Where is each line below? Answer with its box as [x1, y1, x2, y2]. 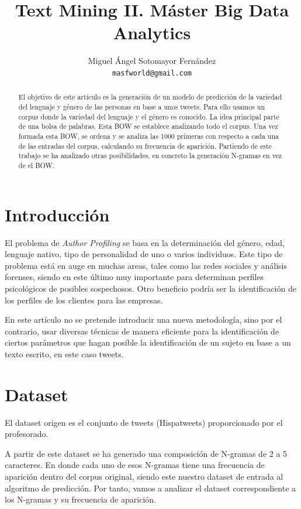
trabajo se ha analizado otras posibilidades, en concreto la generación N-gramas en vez [18, 151, 282, 160]
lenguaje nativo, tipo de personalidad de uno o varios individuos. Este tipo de [5, 248, 283, 260]
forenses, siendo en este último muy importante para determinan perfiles [5, 271, 264, 283]
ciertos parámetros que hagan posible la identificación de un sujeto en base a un [5, 336, 291, 349]
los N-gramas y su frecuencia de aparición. [5, 493, 156, 505]
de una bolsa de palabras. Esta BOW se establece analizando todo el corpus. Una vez [18, 121, 278, 131]
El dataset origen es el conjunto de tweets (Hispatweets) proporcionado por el [5, 416, 283, 428]
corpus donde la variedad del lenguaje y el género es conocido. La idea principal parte [18, 111, 279, 121]
